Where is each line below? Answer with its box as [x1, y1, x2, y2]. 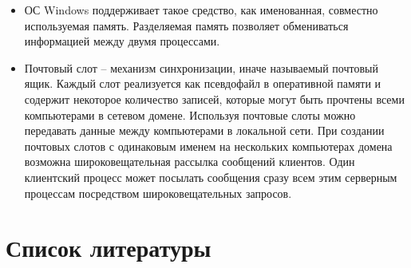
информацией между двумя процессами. [24, 33, 220, 49]
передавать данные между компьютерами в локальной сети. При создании [24, 122, 385, 139]
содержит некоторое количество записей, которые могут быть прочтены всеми [24, 90, 405, 107]
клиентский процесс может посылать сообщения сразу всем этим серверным [24, 168, 397, 185]
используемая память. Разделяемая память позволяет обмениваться [24, 17, 349, 33]
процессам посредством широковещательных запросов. [24, 184, 292, 201]
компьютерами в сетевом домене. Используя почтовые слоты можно [24, 106, 356, 123]
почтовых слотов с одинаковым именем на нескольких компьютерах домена [24, 137, 393, 154]
